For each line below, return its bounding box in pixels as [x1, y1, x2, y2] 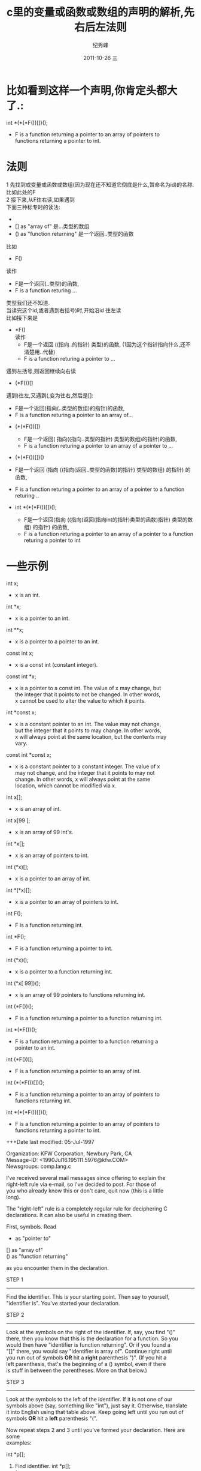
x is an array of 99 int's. [14, 828, 74, 835]
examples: [6, 1439, 32, 1446]
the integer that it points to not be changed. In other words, [14, 691, 161, 698]
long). [6, 1193, 21, 1200]
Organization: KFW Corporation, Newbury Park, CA [6, 1150, 132, 1157]
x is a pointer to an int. [14, 615, 70, 622]
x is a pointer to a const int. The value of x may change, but [14, 684, 162, 691]
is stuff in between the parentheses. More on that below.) [6, 1367, 148, 1374]
